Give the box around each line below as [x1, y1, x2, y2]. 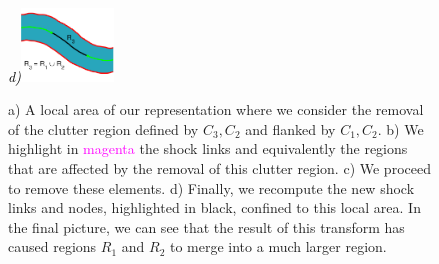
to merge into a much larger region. [169, 236, 387, 257]
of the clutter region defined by [8, 118, 199, 139]
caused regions [8, 236, 97, 257]
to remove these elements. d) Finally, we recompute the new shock [8, 177, 415, 198]
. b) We [377, 118, 424, 139]
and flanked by [245, 118, 336, 139]
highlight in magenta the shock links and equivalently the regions [8, 138, 408, 159]
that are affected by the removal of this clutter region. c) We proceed [8, 158, 431, 179]
